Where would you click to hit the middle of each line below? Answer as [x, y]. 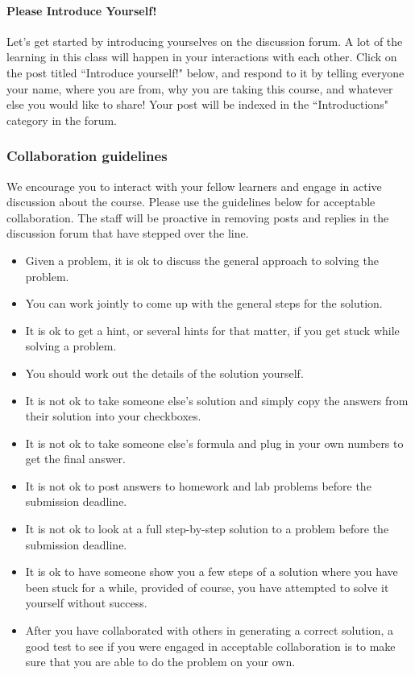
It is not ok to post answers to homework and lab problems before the [198, 485]
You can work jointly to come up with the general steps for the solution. [204, 303]
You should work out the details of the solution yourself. [164, 373]
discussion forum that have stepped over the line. [128, 233]
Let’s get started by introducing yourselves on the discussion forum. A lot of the [205, 41]
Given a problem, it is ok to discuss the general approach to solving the [202, 260]
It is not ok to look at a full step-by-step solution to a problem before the [207, 529]
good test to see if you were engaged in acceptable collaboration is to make [210, 646]
